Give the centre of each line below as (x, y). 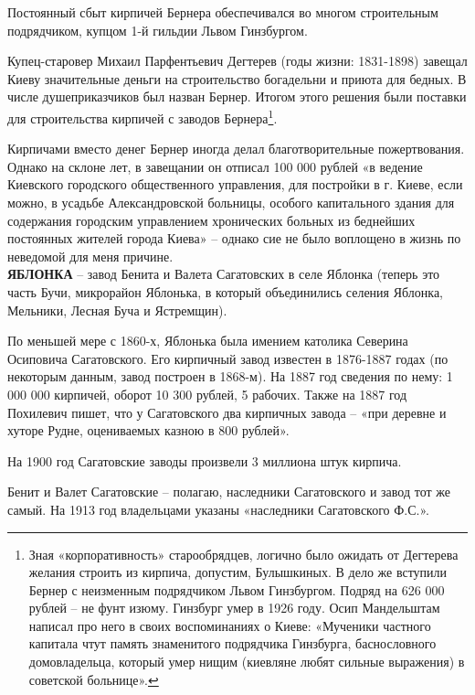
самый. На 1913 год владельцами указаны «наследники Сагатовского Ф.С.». (218, 509)
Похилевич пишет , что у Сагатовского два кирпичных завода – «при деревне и (227, 412)
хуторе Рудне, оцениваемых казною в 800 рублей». (148, 430)
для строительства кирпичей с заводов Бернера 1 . (142, 116)
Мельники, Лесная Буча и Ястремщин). (117, 310)
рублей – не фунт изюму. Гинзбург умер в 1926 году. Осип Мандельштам (234, 608)
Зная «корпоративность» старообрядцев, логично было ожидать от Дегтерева (243, 554)
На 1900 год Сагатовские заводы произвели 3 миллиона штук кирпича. (205, 460)
